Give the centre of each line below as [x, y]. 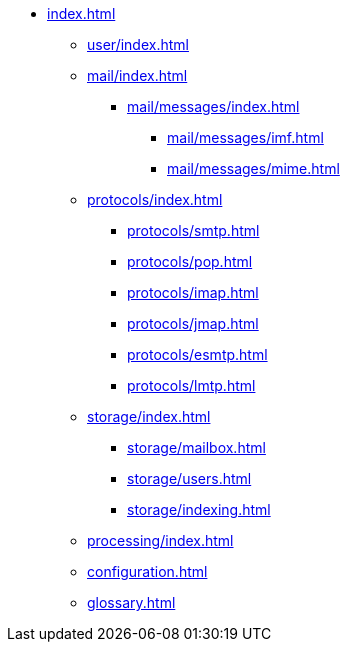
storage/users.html [189, 478]
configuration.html [147, 571]
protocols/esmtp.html [197, 354]
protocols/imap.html [193, 292]
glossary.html [131, 602]
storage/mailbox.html [196, 447]
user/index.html [138, 44]
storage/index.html [149, 416]
